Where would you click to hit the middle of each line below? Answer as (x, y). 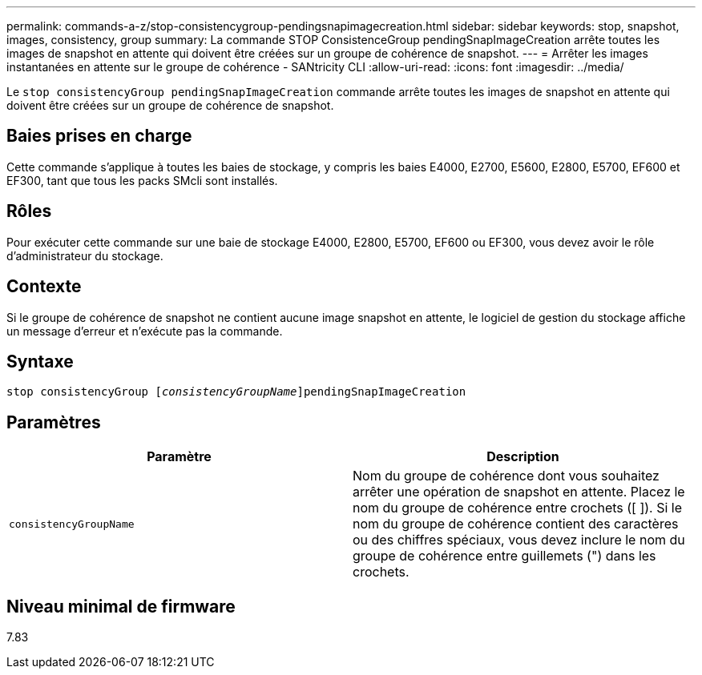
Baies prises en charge (99, 136)
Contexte (44, 287)
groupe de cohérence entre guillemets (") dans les (504, 556)
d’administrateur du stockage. (85, 255)
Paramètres (54, 422)
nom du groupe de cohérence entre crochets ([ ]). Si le (518, 508)
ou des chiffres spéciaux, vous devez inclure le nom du (519, 540)
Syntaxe (40, 361)
